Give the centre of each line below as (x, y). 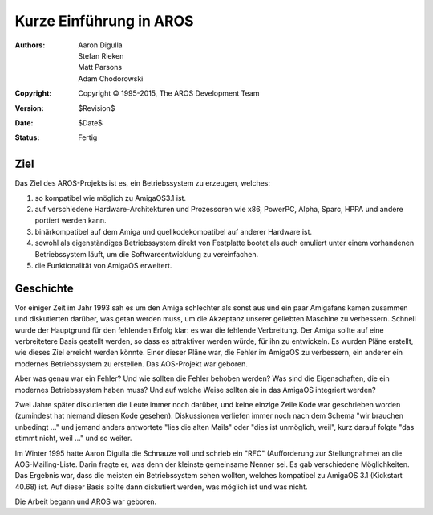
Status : (27, 137)
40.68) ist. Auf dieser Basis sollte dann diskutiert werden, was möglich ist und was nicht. (161, 487)
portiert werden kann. (71, 220)
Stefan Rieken (101, 55)
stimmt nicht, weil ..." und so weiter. (73, 439)
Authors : (30, 45)
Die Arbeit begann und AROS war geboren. (86, 501)
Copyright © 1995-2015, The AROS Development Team (169, 93)
